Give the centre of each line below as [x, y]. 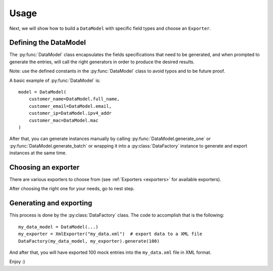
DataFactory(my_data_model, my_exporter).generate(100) [89, 241]
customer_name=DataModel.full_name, [74, 99]
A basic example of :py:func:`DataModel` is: [55, 80]
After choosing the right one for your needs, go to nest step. [72, 189]
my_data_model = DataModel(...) [58, 227]
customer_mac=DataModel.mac [63, 120]
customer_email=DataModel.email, [70, 106]
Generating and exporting [51, 203]
